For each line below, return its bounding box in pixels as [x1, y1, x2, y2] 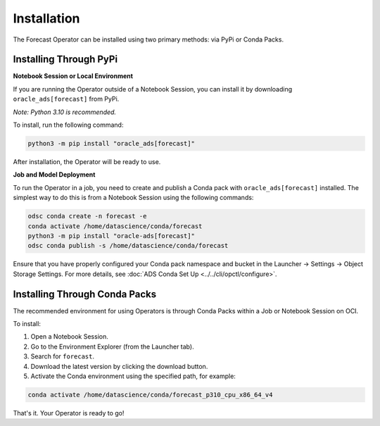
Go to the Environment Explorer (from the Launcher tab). [30, 342, 194, 351]
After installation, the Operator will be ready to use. [13, 157, 161, 165]
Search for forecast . [30, 352, 95, 361]
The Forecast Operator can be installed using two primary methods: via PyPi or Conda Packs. [13, 35, 284, 44]
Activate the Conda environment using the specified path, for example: [30, 372, 236, 380]
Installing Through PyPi [13, 54, 118, 65]
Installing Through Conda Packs [13, 288, 157, 300]
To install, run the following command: [13, 120, 124, 130]
